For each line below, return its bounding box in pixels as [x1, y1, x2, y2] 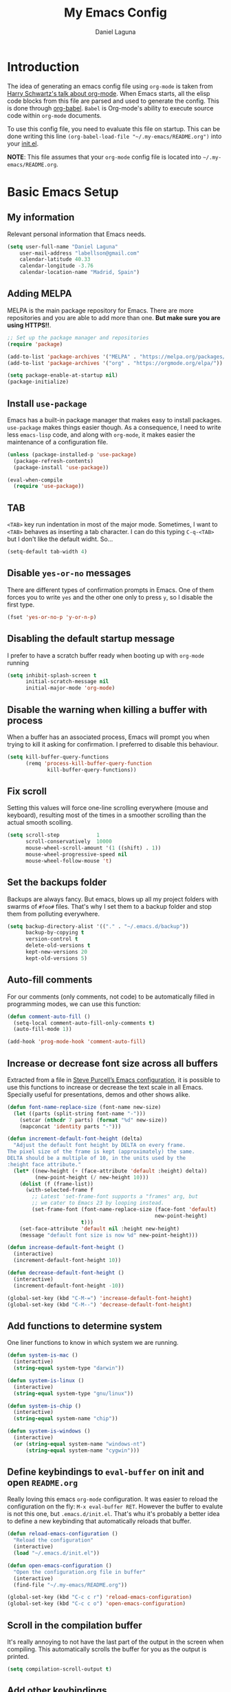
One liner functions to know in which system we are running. [7, 1339, 179, 1347]
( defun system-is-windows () [7, 1428, 91, 1435]
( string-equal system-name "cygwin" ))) [25, 1447, 140, 1454]
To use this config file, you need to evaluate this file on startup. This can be [7, 124, 221, 132]
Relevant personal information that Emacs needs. [7, 230, 146, 238]
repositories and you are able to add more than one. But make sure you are [7, 313, 221, 322]
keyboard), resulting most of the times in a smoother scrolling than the [7, 811, 206, 819]
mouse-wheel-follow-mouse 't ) [25, 857, 112, 864]
